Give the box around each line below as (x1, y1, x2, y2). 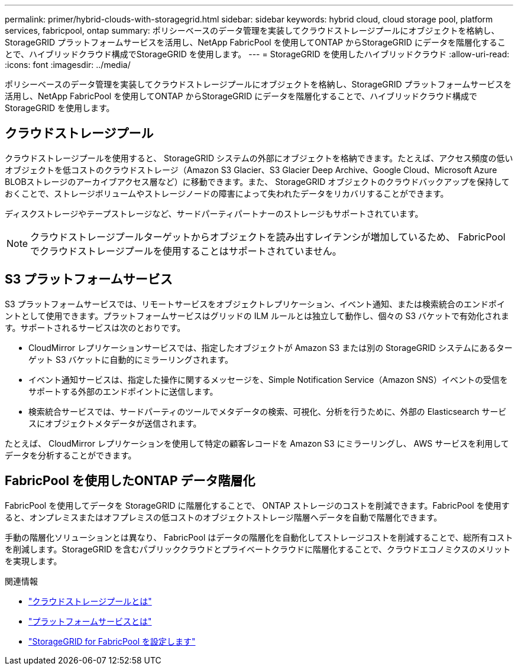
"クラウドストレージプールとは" (28, 596, 152, 606)
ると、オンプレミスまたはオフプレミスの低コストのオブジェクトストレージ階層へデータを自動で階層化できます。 (5, 512, 442, 522)
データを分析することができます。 (5, 450, 137, 460)
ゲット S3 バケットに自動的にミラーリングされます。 (28, 354, 234, 365)
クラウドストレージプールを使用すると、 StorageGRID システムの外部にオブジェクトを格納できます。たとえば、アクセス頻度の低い (5, 152, 513, 163)
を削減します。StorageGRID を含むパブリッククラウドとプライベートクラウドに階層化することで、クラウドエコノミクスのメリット (5, 544, 511, 554)
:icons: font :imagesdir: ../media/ (5, 60, 131, 70)
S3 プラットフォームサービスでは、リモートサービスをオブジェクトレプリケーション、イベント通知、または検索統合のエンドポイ (5, 298, 506, 309)
